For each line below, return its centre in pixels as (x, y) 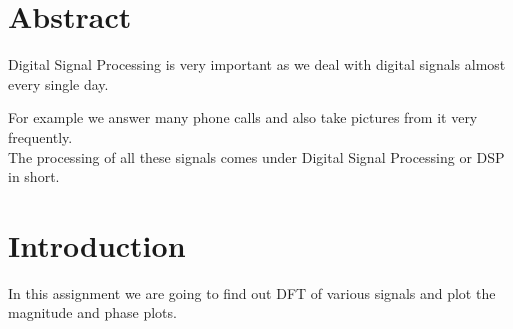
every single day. (58, 83)
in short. (34, 176)
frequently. (40, 136)
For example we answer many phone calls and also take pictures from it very (243, 117)
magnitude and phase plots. (92, 312)
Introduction (97, 244)
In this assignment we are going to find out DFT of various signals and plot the (252, 292)
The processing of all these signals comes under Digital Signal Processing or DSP (256, 156)
